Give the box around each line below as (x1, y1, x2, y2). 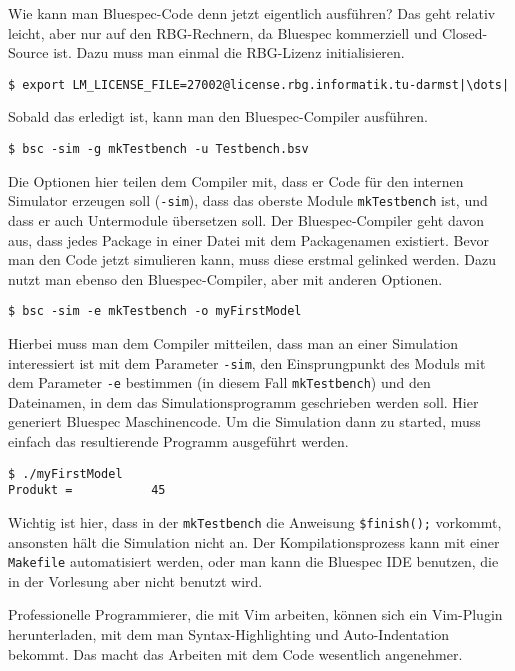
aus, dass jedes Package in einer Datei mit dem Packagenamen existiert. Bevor (8, 229, 490, 250)
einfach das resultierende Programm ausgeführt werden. (8, 431, 349, 452)
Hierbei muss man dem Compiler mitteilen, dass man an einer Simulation (8, 332, 458, 353)
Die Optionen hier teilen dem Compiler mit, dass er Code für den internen (8, 170, 464, 191)
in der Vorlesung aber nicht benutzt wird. (8, 570, 263, 591)
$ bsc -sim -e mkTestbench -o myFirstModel (8, 304, 302, 319)
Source (8, 42, 49, 63)
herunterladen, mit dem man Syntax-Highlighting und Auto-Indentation (8, 624, 450, 645)
